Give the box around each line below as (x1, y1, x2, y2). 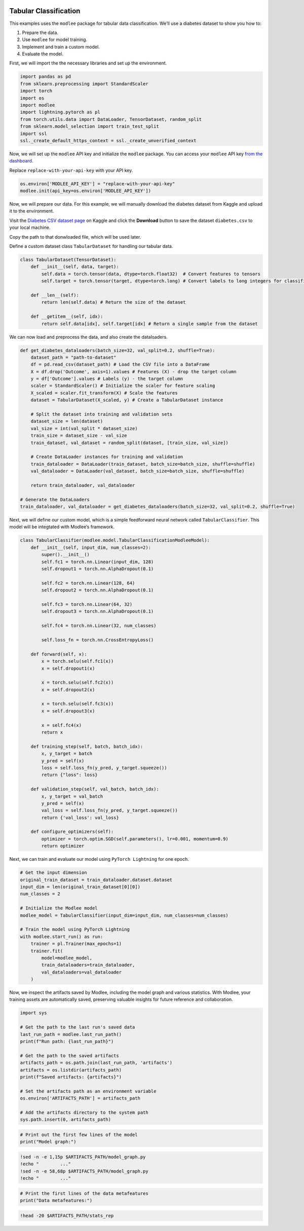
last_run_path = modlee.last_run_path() (20, 1031, 122, 1037)
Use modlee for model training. (22, 37, 88, 43)
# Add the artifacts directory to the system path (20, 1110, 149, 1115)
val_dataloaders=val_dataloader (41, 969, 122, 975)
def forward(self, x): (30, 651, 87, 657)
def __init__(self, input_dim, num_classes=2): (30, 544, 151, 550)
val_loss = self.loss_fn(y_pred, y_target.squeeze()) (41, 807, 178, 814)
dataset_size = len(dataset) (30, 418, 103, 424)
